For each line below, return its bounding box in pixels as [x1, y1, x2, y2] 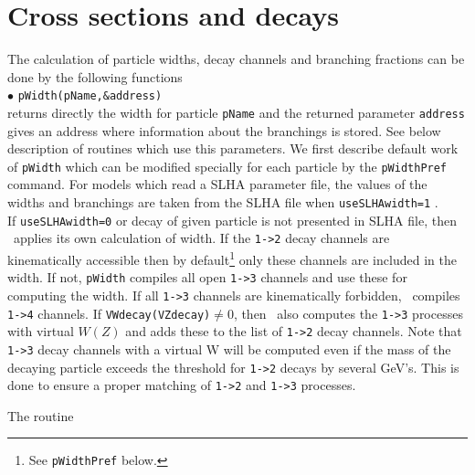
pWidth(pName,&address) [17, 90, 163, 103]
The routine [7, 406, 74, 425]
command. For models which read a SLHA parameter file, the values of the [7, 174, 427, 194]
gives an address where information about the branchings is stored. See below [7, 121, 441, 140]
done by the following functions [7, 67, 183, 86]
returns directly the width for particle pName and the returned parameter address [7, 102, 465, 121]
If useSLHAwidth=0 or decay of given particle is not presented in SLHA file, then [7, 210, 457, 229]
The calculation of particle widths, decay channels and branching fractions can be [7, 49, 465, 69]
